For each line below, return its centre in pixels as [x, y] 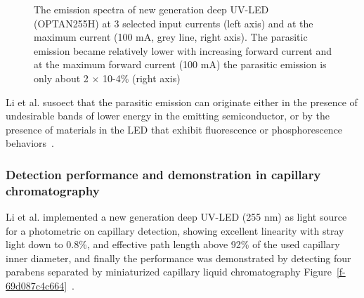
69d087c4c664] [37, 286]
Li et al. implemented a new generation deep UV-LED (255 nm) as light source [176, 217]
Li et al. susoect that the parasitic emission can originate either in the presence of [182, 102]
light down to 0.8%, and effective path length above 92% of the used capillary [173, 244]
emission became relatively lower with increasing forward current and [183, 50]
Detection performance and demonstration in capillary [163, 174]
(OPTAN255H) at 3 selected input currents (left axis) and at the [174, 23]
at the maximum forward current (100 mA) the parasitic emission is [180, 64]
